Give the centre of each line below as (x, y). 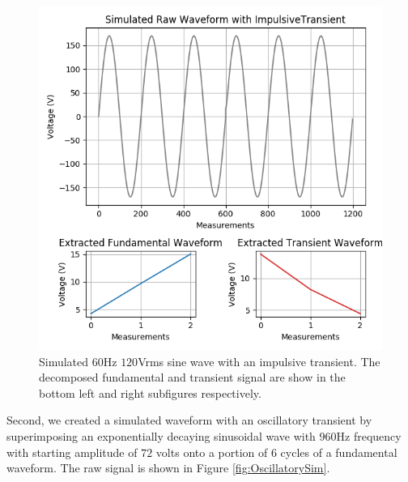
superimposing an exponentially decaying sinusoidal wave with (161, 435)
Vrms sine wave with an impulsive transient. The (259, 361)
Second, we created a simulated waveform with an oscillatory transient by (189, 420)
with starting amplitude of (72, 452)
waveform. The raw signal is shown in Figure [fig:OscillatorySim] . (168, 468)
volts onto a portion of (212, 452)
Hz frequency (369, 435)
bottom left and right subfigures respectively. (150, 392)
